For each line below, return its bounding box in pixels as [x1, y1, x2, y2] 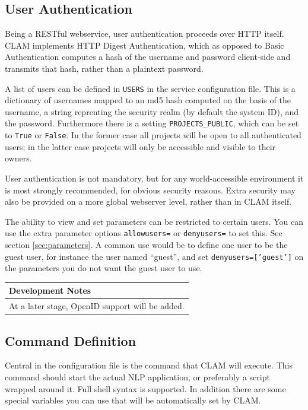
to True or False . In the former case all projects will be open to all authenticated [5, 129, 301, 141]
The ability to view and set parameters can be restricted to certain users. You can [5, 215, 304, 227]
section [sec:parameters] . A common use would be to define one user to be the [5, 238, 288, 250]
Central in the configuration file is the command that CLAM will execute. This [5, 359, 293, 371]
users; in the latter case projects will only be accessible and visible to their [5, 140, 276, 152]
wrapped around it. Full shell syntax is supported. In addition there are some [5, 382, 286, 395]
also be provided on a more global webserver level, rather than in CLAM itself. [5, 195, 292, 208]
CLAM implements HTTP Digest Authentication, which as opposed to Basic [5, 39, 284, 51]
